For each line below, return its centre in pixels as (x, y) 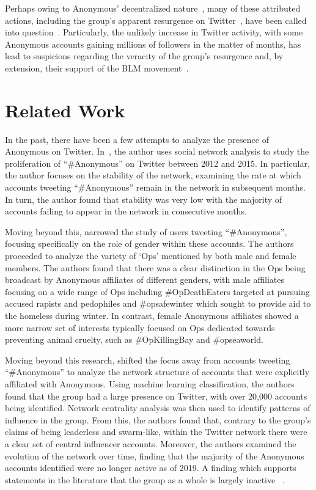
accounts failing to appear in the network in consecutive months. (126, 211)
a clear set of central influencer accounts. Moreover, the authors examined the (151, 443)
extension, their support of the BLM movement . (97, 68)
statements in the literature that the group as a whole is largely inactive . (145, 479)
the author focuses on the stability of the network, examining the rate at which (153, 175)
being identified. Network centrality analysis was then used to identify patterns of (158, 408)
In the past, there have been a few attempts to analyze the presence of (137, 139)
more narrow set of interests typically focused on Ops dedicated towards (140, 327)
